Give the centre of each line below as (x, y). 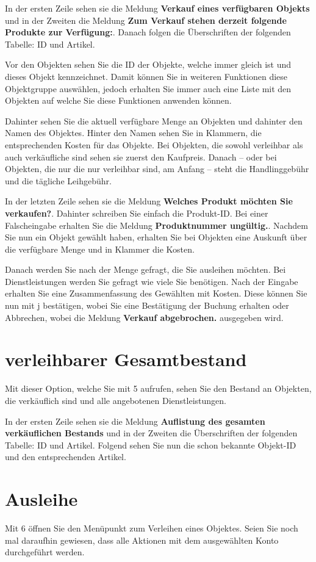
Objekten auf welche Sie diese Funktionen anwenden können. (118, 100)
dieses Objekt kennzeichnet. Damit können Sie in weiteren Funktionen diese (146, 76)
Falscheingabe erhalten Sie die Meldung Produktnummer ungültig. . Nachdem (156, 225)
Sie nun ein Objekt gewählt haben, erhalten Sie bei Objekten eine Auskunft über (156, 237)
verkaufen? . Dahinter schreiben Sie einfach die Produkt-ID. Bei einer (137, 213)
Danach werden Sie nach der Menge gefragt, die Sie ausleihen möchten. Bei (145, 269)
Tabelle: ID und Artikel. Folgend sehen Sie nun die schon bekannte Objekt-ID (151, 445)
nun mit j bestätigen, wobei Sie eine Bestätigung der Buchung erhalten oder (147, 305)
